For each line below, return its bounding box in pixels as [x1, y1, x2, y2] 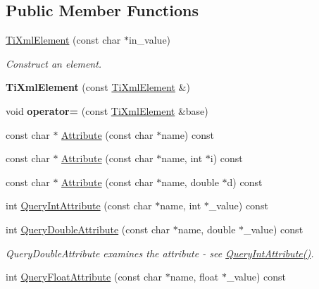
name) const [161, 127, 214, 142]
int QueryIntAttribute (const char [6, 198, 152, 213]
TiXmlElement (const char [6, 32, 121, 47]
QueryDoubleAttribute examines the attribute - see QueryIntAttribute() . [6, 245, 314, 260]
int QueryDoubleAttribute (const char [6, 221, 170, 236]
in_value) [128, 32, 171, 47]
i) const [210, 151, 243, 166]
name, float [170, 269, 219, 284]
